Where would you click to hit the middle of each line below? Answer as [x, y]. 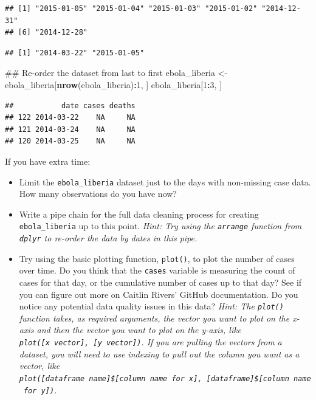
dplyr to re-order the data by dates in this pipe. [108, 238]
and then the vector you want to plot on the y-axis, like [139, 330]
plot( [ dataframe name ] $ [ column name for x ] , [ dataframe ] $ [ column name [165, 378]
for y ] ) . [40, 389]
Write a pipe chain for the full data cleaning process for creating [139, 214]
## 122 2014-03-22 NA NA [70, 118]
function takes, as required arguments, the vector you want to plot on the [154, 318]
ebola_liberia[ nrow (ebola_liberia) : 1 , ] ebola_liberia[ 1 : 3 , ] [114, 84]
